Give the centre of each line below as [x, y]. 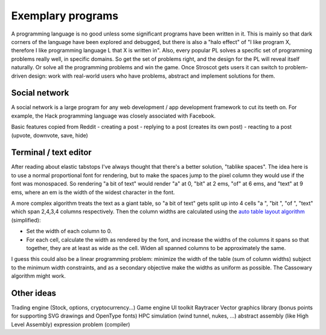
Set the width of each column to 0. [69, 231]
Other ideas [34, 293]
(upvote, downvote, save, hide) [50, 135]
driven [19, 76]
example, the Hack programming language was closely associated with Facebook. [113, 116]
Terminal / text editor [51, 153]
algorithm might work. [38, 276]
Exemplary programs [65, 16]
